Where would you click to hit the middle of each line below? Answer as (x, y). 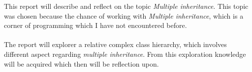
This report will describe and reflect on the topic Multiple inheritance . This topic (126, 6)
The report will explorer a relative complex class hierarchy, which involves (115, 44)
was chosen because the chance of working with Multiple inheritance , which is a (124, 15)
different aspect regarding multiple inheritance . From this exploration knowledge (125, 54)
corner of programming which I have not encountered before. (95, 25)
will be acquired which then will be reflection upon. (81, 63)
